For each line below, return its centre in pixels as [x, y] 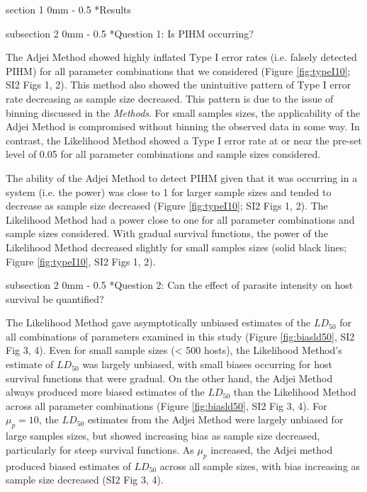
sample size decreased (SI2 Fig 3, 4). [85, 480]
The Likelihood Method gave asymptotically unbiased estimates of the [158, 322]
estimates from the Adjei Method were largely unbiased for [215, 419]
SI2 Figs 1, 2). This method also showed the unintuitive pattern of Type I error [179, 85]
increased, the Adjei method [272, 449]
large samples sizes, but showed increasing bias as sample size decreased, [163, 436]
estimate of [30, 364]
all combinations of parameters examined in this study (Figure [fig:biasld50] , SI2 [180, 336]
